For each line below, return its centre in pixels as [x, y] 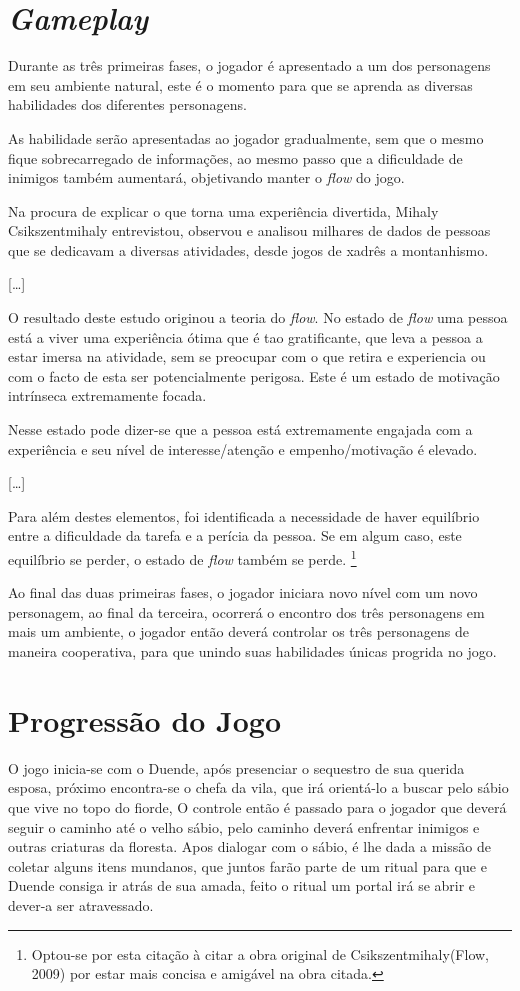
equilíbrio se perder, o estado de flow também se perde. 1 [182, 557]
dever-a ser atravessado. [81, 904]
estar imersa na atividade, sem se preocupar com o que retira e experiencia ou [247, 356]
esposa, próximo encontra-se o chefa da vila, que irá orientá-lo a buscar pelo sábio [258, 787]
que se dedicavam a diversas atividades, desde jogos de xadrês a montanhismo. [248, 249]
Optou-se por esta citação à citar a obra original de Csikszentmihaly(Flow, [260, 953]
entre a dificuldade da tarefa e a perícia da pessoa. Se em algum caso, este [235, 535]
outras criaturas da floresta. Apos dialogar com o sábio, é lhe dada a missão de [249, 846]
